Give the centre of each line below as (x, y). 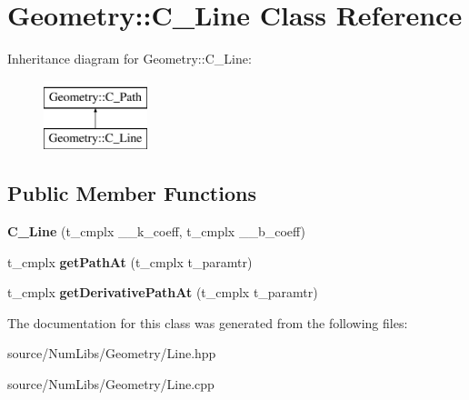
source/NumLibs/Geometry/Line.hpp (112, 353)
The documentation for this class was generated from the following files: (208, 322)
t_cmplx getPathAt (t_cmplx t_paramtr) (130, 261)
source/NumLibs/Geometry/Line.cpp (111, 384)
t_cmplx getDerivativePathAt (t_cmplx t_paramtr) (163, 292)
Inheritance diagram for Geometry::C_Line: (130, 59)
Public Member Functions (132, 193)
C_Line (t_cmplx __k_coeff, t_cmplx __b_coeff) (157, 231)
